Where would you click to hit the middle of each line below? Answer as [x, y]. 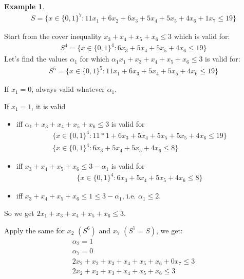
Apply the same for [34, 230]
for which [95, 59]
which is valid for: [202, 36]
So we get [19, 213]
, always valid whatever [68, 89]
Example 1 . [24, 6]
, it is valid [49, 106]
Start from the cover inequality [53, 36]
